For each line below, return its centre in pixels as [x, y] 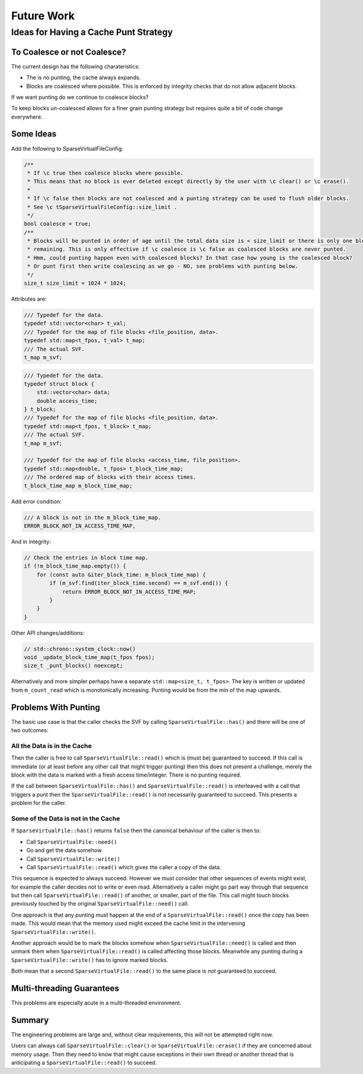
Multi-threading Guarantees [65, 988]
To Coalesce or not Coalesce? [69, 52]
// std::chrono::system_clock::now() [80, 649]
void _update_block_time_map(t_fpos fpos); [90, 658]
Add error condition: [36, 501]
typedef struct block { [59, 384]
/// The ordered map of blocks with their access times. [110, 477]
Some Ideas [34, 134]
